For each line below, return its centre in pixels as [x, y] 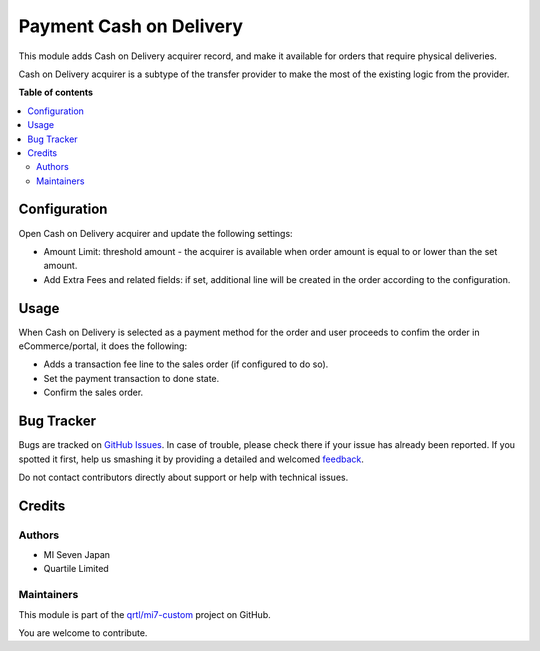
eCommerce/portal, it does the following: [103, 346]
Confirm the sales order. [93, 392]
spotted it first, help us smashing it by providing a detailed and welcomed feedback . [191, 459]
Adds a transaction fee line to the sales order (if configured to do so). [186, 364]
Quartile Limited [76, 569]
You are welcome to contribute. [83, 632]
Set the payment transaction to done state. [131, 378]
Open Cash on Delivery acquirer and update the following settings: [156, 233]
